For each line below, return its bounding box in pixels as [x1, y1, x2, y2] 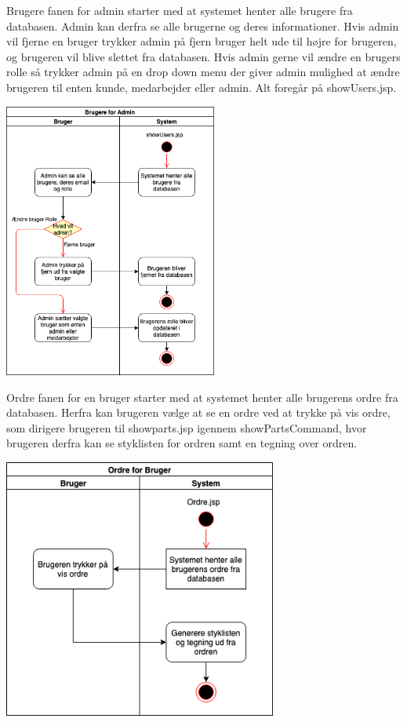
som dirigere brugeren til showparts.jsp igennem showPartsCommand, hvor [6, 419, 367, 436]
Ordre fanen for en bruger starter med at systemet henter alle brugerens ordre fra [6, 388, 398, 405]
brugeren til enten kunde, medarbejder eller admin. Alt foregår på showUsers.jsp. [6, 78, 397, 95]
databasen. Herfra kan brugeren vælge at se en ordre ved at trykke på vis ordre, [6, 404, 391, 421]
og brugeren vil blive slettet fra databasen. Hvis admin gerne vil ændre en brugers [6, 48, 401, 64]
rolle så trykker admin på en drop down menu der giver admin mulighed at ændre [6, 64, 400, 80]
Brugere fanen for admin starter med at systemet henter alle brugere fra [6, 2, 353, 18]
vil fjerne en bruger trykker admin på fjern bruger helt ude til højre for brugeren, [6, 33, 397, 49]
